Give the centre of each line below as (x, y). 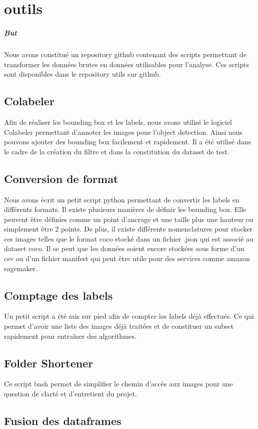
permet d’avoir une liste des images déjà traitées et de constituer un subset (119, 326)
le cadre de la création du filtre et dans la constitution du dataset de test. (117, 151)
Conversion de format (61, 178)
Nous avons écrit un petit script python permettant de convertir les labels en (122, 199)
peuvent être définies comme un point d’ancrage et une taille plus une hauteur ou (129, 219)
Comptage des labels (58, 295)
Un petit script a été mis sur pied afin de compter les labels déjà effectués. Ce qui (129, 316)
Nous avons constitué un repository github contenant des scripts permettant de (125, 54)
